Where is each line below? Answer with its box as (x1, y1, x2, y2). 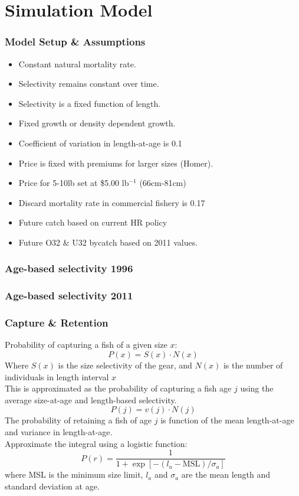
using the (240, 382, 274, 394)
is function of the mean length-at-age (160, 414, 294, 426)
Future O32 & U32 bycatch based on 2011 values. (18, 236, 198, 248)
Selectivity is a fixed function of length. (18, 97, 161, 109)
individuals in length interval (5, 370, 109, 383)
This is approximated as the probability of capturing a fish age (5, 382, 232, 394)
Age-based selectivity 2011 (5, 288, 133, 303)
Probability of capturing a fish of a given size (5, 338, 167, 351)
